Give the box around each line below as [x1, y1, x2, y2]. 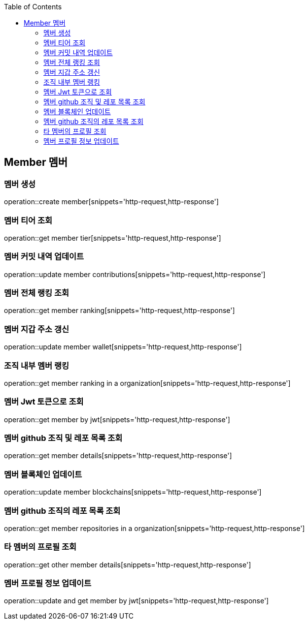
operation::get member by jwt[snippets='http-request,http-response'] [4, 415, 230, 424]
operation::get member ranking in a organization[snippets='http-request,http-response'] [4, 378, 291, 387]
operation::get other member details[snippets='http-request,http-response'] [4, 560, 251, 569]
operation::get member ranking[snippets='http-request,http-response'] [4, 306, 235, 315]
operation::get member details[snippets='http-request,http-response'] [4, 451, 232, 460]
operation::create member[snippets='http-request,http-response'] [4, 197, 219, 206]
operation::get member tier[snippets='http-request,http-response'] [4, 233, 221, 242]
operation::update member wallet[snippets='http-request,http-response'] [4, 343, 242, 351]
